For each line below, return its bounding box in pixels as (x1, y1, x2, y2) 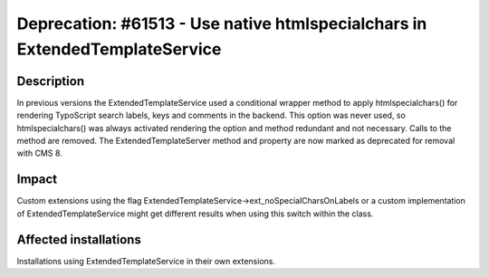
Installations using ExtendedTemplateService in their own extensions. (16, 255, 276, 266)
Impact (16, 172, 58, 187)
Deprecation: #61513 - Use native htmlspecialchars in (16, 14, 427, 33)
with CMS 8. (16, 148, 62, 158)
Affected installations (16, 232, 142, 247)
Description (16, 73, 85, 89)
